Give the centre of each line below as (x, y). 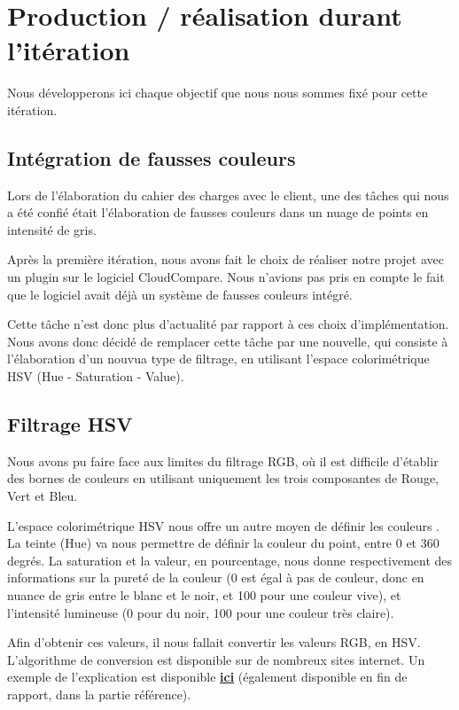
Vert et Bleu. (43, 496)
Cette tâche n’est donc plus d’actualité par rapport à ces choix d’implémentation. (228, 324)
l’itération (69, 50)
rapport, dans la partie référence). (99, 694)
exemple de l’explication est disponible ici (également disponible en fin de (207, 677)
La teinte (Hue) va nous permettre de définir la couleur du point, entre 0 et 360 (223, 543)
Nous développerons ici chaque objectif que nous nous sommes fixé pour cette (218, 93)
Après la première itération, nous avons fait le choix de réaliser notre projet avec (226, 259)
